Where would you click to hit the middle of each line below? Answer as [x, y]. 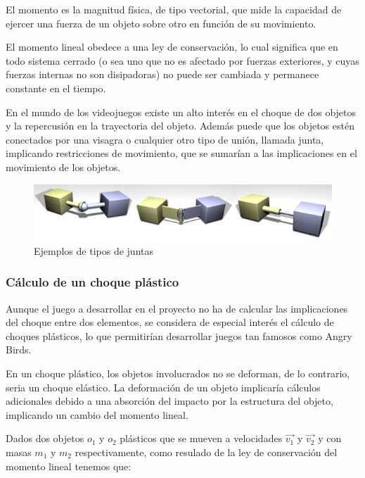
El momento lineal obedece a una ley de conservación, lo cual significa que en [172, 47]
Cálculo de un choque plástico [92, 282]
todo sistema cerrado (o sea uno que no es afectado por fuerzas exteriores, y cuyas [182, 60]
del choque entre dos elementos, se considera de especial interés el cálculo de [170, 322]
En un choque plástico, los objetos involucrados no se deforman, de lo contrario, [178, 373]
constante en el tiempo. [56, 88]
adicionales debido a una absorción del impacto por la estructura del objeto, [169, 401]
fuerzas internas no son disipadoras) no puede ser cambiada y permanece [162, 74]
